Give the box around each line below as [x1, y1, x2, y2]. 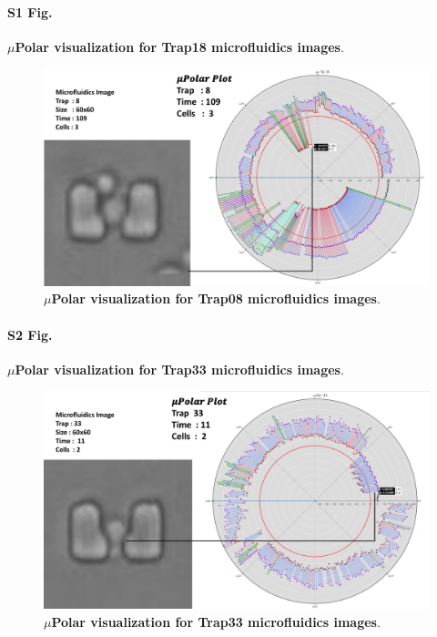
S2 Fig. [7, 324, 53, 344]
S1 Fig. [7, 2, 53, 21]
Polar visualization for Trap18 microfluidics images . [15, 36, 344, 56]
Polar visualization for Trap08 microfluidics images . [51, 289, 381, 308]
